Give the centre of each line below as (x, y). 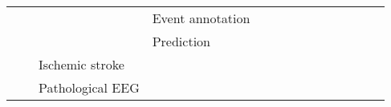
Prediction (181, 41)
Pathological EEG (89, 87)
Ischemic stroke (81, 64)
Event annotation (201, 18)
